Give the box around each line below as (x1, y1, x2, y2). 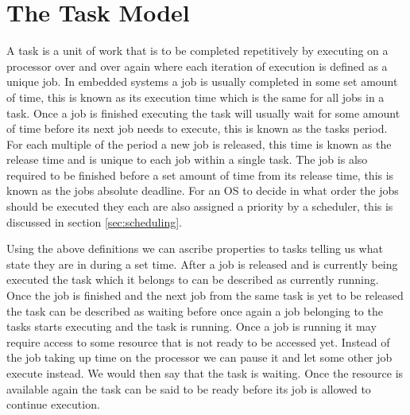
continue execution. (6, 396, 100, 413)
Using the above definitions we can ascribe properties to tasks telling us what (6, 240, 383, 257)
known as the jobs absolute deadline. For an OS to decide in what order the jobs (6, 182, 399, 199)
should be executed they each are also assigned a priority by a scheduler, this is (6, 198, 393, 215)
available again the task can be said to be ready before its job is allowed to (6, 380, 371, 397)
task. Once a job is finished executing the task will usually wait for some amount (6, 104, 400, 121)
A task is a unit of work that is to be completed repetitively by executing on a (6, 42, 389, 59)
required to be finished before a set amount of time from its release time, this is (6, 166, 394, 183)
